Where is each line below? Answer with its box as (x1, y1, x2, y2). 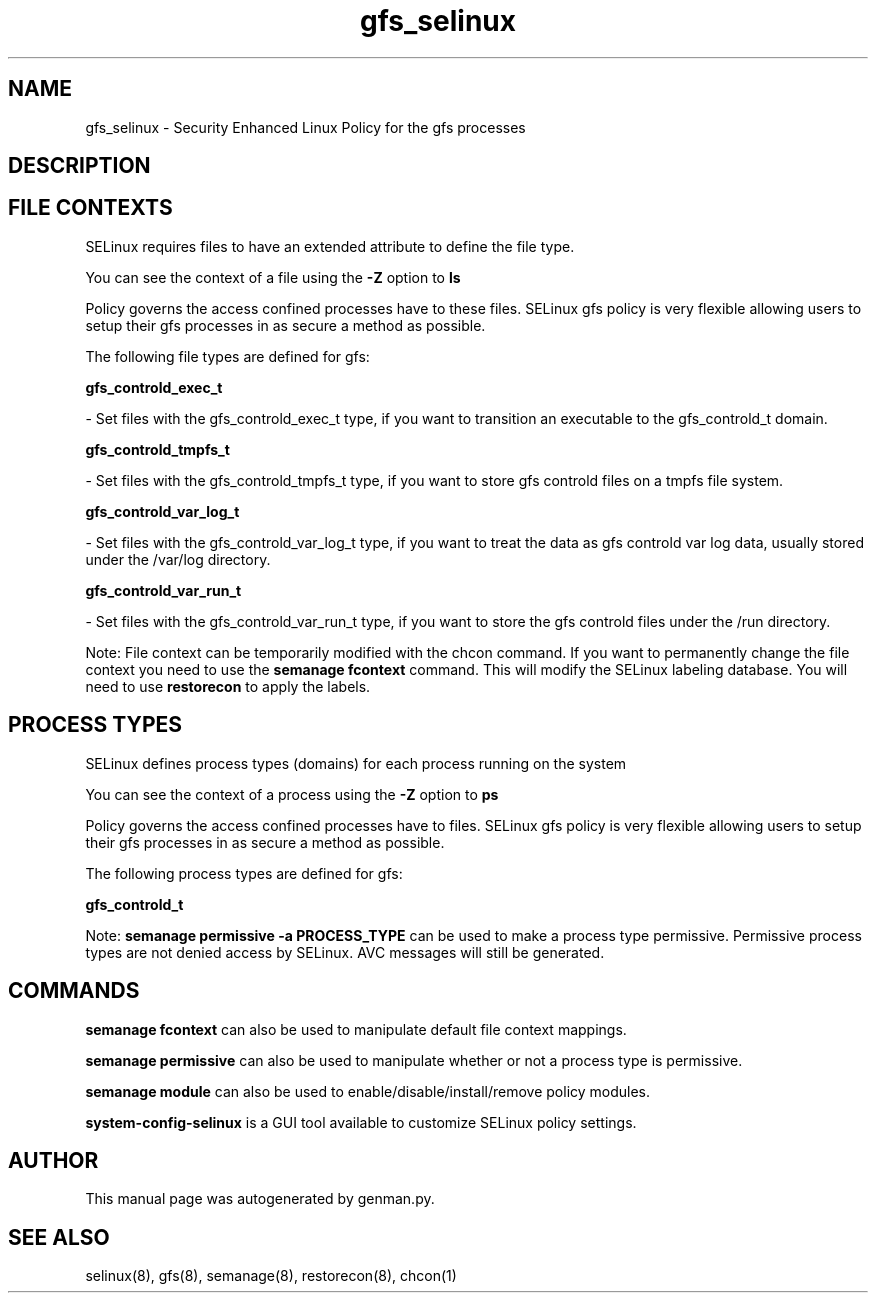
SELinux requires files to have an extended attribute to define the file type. (85, 237, 575, 255)
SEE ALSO (8, 1224, 110, 1250)
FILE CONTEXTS (8, 195, 173, 221)
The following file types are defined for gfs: (85, 347, 370, 365)
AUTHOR (8, 1147, 99, 1173)
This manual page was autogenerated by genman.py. (85, 1190, 435, 1208)
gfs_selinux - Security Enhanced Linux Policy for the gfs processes (85, 118, 526, 136)
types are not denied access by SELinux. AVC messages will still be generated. (85, 943, 605, 961)
